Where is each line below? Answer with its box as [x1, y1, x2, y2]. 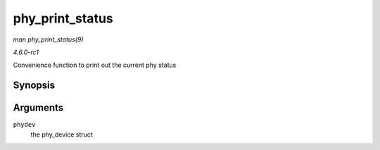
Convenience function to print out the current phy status [13, 61, 177, 70]
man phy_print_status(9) [13, 35, 84, 44]
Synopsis [13, 80, 56, 92]
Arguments [13, 102, 64, 114]
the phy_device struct [30, 130, 93, 139]
